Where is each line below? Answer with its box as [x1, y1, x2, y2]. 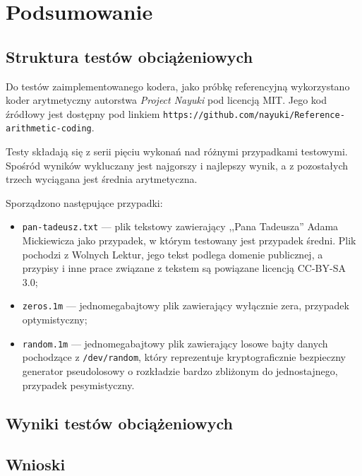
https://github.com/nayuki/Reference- [163, 109, 345, 120]
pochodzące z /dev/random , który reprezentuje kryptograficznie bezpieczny [22, 350, 346, 364]
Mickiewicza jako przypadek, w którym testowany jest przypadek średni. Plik [22, 233, 356, 248]
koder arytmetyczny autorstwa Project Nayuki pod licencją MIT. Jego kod [6, 93, 327, 107]
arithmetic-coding [6, 124, 92, 134]
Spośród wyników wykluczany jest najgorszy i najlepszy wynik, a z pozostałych [6, 157, 349, 172]
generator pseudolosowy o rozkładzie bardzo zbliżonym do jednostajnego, [22, 364, 338, 379]
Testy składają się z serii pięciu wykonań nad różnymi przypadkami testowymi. [6, 144, 348, 159]
